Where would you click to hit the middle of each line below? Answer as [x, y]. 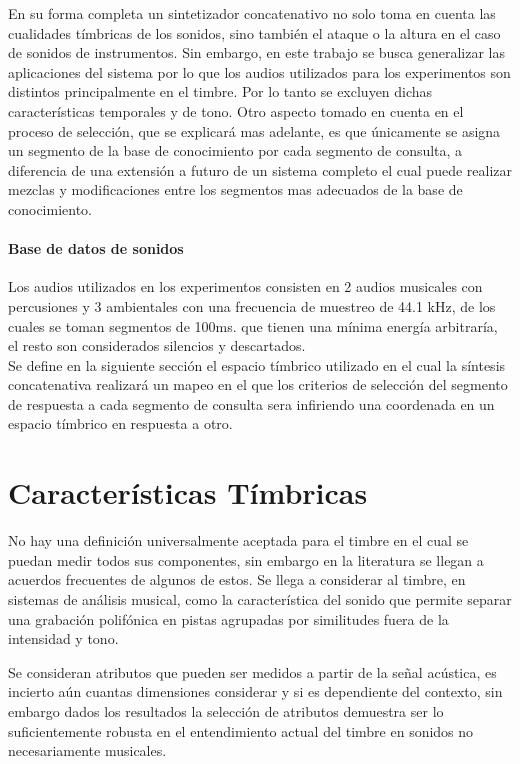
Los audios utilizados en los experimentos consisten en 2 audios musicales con [245, 286]
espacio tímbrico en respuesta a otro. [120, 423]
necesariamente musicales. [87, 750]
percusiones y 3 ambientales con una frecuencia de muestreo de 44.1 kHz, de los [252, 305]
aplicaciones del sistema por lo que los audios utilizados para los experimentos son [259, 71]
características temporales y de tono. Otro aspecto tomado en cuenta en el [236, 110]
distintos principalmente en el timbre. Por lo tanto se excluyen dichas [220, 91]
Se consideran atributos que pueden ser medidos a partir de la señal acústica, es [252, 671]
